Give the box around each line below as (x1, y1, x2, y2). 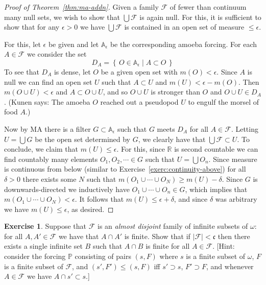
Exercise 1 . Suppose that (4, 221, 87, 231)
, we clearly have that (138, 133, 206, 144)
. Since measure (208, 153, 257, 164)
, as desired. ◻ (67, 203, 114, 214)
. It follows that (75, 194, 124, 204)
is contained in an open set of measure (124, 21, 245, 32)
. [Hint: (212, 241, 235, 251)
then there (217, 230, 250, 241)
